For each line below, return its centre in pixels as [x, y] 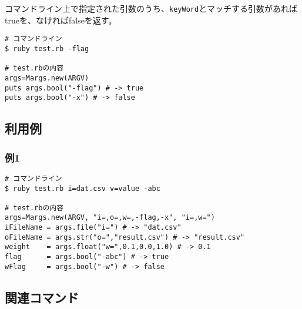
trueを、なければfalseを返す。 [61, 20]
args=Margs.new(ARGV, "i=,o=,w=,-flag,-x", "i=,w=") [110, 218]
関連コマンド [42, 297]
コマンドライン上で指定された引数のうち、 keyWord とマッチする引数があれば [151, 8]
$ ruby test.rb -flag [47, 48]
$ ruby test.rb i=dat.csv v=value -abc [83, 188]
